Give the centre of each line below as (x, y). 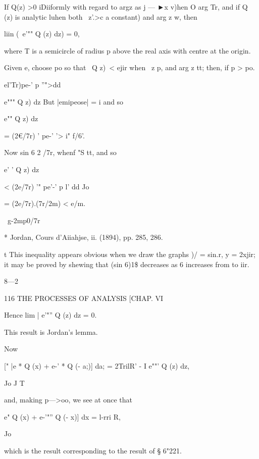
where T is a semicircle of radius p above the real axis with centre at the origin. (127, 50)
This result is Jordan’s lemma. (51, 331)
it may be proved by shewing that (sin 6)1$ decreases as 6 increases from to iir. (127, 264)
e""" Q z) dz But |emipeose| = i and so (64, 101)
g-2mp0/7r (24, 220)
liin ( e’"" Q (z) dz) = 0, (42, 34)
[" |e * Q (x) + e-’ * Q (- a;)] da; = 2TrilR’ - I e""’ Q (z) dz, (97, 366)
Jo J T (14, 382)
